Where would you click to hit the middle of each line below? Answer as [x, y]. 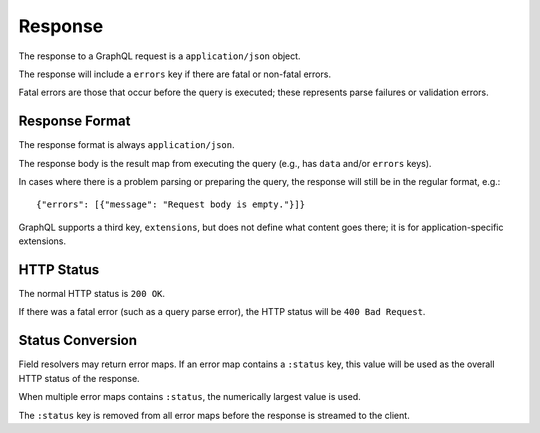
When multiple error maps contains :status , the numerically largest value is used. [190, 397]
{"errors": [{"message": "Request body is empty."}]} [170, 204]
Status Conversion [78, 340]
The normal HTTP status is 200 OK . [91, 294]
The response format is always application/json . [126, 145]
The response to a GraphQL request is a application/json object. [159, 56]
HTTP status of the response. [79, 378]
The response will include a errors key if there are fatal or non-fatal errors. [175, 74]
